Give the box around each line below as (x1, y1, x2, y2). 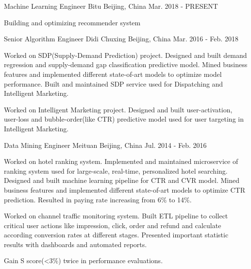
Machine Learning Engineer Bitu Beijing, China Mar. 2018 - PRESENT (4, 1, 218, 11)
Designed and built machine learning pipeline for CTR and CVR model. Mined (4, 175, 239, 185)
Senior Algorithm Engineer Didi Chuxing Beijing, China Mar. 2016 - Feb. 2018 (4, 34, 238, 44)
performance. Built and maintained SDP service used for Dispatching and (4, 78, 223, 89)
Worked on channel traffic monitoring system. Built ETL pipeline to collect (4, 211, 228, 221)
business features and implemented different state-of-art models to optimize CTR (4, 184, 245, 195)
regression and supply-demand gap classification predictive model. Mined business (4, 59, 248, 70)
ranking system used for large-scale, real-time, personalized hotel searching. (4, 165, 228, 176)
